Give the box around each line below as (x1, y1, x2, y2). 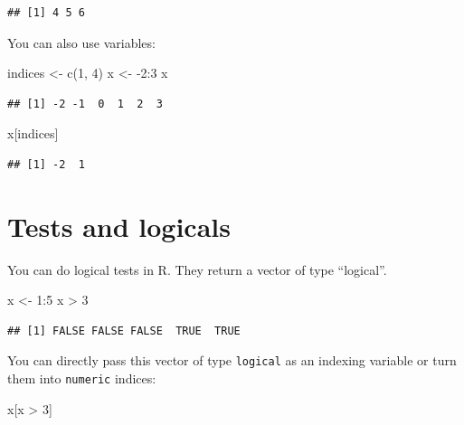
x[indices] (7, 124, 59, 143)
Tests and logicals (7, 207, 231, 244)
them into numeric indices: (7, 369, 156, 388)
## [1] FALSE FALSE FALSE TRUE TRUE (7, 324, 241, 337)
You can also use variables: (7, 33, 156, 52)
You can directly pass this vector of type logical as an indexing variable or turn (7, 351, 457, 370)
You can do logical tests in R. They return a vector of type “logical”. (7, 260, 387, 279)
